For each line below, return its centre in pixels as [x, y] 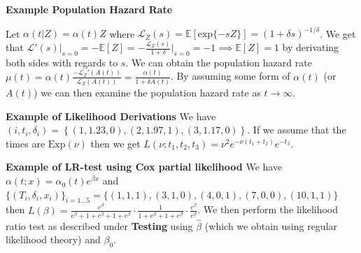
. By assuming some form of [230, 76]
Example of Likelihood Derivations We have [111, 116]
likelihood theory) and [53, 239]
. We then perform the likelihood [268, 209]
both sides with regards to [62, 62]
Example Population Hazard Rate [89, 9]
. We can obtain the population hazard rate [219, 62]
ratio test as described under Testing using [99, 225]
